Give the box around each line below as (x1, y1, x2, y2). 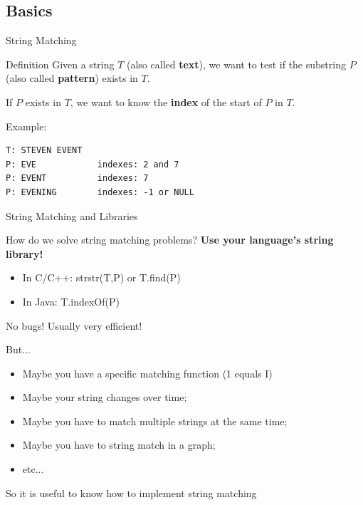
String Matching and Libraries (6, 208, 138, 223)
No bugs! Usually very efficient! (6, 318, 142, 333)
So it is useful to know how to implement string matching (6, 485, 257, 500)
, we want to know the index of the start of (70, 94, 262, 109)
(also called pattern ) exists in (6, 71, 138, 85)
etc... (22, 462, 44, 477)
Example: (6, 118, 47, 133)
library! (6, 246, 43, 261)
